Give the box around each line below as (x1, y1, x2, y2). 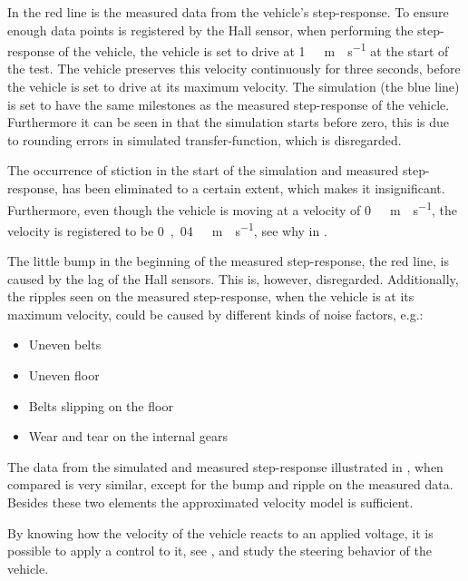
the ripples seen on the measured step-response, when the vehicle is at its (7, 287, 414, 306)
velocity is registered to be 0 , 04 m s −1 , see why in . (7, 218, 327, 240)
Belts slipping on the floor (28, 396, 173, 415)
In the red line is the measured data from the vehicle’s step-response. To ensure (7, 3, 449, 21)
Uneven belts (28, 335, 102, 354)
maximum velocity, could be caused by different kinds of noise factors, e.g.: (7, 304, 424, 323)
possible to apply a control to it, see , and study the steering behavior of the (7, 541, 432, 560)
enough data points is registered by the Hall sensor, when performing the (7, 20, 414, 39)
